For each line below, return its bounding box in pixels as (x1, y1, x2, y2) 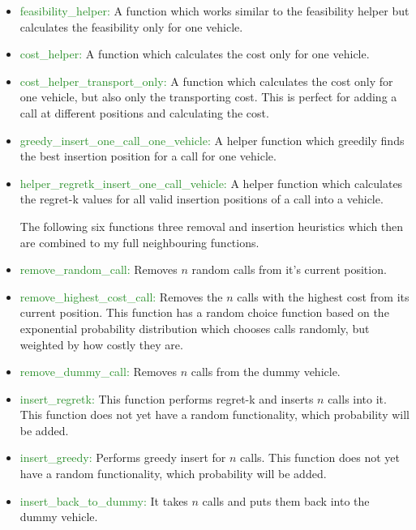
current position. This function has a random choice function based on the (19, 304, 389, 321)
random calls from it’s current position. (191, 261, 387, 278)
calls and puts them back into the (202, 492, 370, 509)
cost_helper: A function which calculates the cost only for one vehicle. (19, 45, 370, 62)
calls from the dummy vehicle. (191, 363, 341, 380)
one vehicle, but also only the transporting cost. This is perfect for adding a (19, 88, 397, 105)
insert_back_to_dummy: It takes (19, 492, 188, 509)
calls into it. (328, 390, 387, 407)
